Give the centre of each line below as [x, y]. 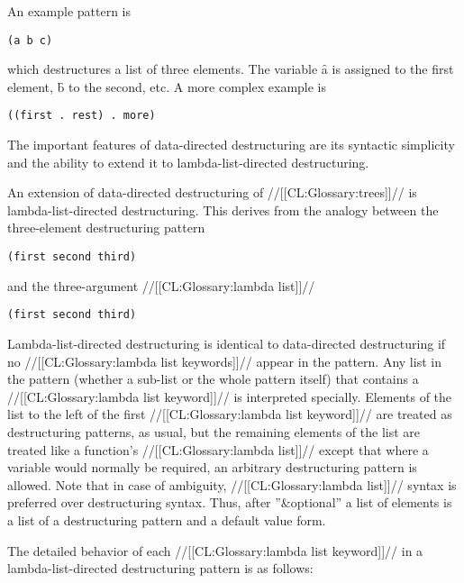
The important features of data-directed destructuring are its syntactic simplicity [231, 145]
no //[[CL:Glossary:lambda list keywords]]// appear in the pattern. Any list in [224, 361]
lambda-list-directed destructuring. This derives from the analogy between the [223, 210]
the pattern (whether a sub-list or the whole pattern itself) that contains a [213, 379]
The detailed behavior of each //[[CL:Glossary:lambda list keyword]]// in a [215, 550]
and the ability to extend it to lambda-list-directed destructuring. [188, 162]
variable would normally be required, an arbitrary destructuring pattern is [212, 467]
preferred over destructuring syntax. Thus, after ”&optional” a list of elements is [230, 502]
